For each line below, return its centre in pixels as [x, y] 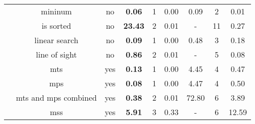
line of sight [56, 54]
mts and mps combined [56, 97]
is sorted [56, 26]
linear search [56, 40]
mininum [56, 11]
